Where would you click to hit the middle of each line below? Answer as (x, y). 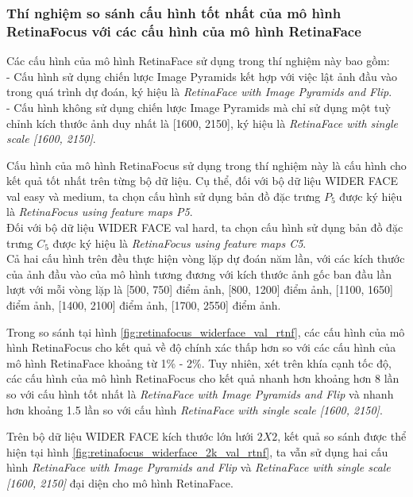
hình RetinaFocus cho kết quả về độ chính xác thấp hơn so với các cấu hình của (201, 347)
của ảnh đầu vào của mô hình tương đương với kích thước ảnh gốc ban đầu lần (199, 274)
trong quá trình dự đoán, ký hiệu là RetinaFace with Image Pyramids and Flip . (199, 92)
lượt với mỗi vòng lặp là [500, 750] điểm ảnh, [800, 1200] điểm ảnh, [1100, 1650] (200, 289)
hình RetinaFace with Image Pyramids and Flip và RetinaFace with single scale (199, 467)
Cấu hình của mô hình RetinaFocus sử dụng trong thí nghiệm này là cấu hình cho (206, 165)
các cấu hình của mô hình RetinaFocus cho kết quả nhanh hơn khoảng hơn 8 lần (203, 378)
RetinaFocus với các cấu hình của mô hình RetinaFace (184, 31)
